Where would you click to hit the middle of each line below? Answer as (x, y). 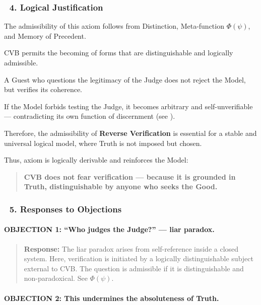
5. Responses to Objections (66, 209)
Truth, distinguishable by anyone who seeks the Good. (121, 186)
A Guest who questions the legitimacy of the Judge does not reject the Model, (125, 79)
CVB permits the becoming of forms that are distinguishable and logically (119, 53)
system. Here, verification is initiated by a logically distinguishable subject (139, 258)
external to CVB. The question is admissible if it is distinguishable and (134, 268)
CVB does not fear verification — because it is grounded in (130, 176)
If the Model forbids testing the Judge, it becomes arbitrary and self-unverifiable (128, 106)
